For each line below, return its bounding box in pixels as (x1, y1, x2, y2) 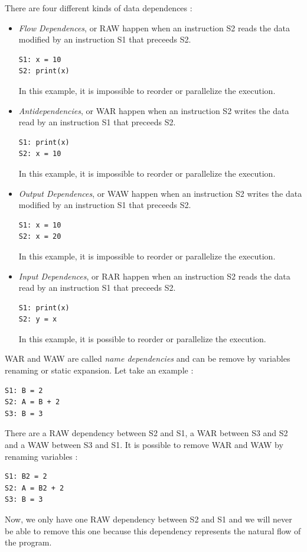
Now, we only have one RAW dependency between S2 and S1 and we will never (5, 513, 292, 525)
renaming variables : (5, 450, 78, 462)
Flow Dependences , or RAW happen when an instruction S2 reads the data (18, 21, 290, 34)
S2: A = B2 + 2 (5, 483, 64, 492)
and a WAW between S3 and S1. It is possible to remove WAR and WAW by (5, 439, 283, 451)
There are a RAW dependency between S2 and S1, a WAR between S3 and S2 (5, 427, 288, 439)
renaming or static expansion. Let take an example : (5, 364, 194, 376)
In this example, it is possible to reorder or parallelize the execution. (18, 332, 266, 345)
